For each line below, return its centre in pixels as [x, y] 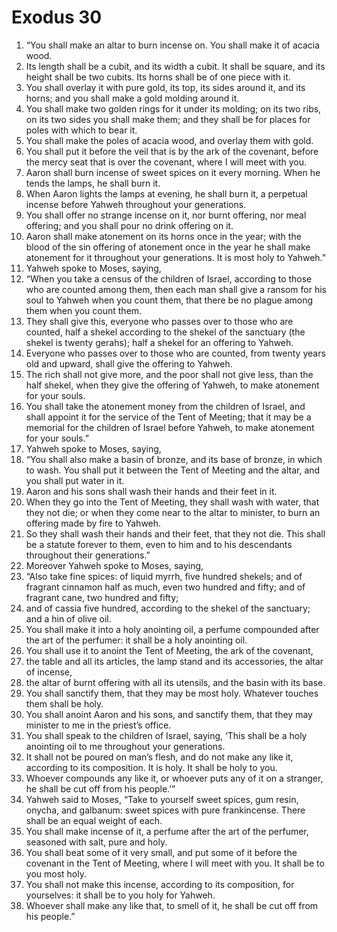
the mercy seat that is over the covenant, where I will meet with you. [166, 162]
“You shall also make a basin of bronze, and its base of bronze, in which [174, 459]
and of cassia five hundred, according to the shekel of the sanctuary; [168, 608]
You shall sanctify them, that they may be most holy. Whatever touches [172, 693]
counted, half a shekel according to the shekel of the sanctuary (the [165, 332]
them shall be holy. [64, 703]
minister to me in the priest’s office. [98, 725]
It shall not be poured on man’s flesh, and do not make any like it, [159, 757]
